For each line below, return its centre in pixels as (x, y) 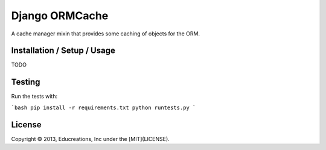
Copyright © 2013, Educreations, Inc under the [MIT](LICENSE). (91, 139)
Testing (26, 82)
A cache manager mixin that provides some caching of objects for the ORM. (106, 34)
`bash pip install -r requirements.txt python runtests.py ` (104, 107)
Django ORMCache (60, 16)
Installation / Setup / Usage (63, 51)
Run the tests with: (34, 97)
